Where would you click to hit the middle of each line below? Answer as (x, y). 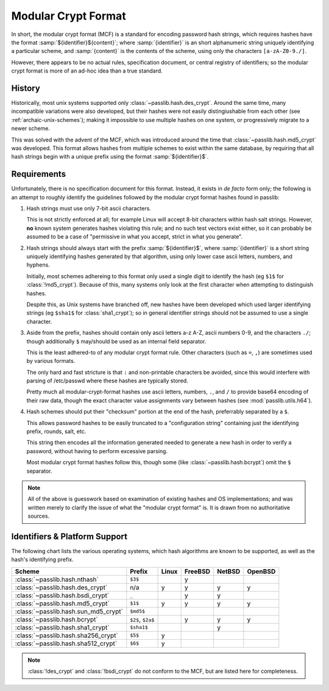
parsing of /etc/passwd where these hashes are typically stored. (107, 381)
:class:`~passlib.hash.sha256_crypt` (66, 636)
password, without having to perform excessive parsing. (97, 451)
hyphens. (38, 265)
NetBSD (229, 571)
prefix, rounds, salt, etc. (56, 431)
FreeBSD (197, 571)
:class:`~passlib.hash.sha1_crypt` (62, 627)
